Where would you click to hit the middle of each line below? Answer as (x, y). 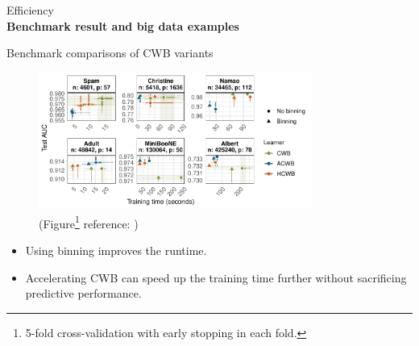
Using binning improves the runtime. (116, 250)
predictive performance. (83, 293)
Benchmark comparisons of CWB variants (110, 53)
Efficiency (30, 10)
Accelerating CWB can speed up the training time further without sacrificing (216, 277)
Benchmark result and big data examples (123, 25)
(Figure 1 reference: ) (89, 222)
